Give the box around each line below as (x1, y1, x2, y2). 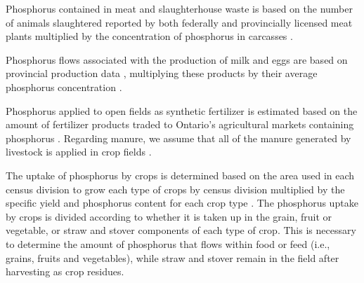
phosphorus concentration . (6, 79, 122, 94)
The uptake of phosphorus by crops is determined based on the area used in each (6, 167, 355, 182)
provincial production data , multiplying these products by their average (6, 66, 318, 81)
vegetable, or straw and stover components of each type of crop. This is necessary (6, 223, 356, 237)
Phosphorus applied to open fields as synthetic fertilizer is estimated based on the (6, 103, 358, 118)
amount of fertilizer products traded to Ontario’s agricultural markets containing (6, 117, 354, 132)
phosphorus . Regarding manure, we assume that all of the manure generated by (6, 130, 351, 145)
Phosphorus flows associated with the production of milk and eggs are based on (6, 52, 348, 67)
